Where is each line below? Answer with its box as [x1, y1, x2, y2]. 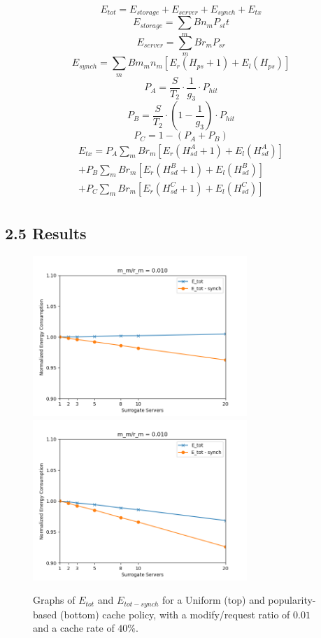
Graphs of [33, 593, 76, 607]
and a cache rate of [33, 621, 115, 635]
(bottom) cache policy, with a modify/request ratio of [59, 607, 290, 621]
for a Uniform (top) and [162, 593, 265, 607]
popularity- [268, 593, 316, 607]
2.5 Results [5, 222, 87, 243]
